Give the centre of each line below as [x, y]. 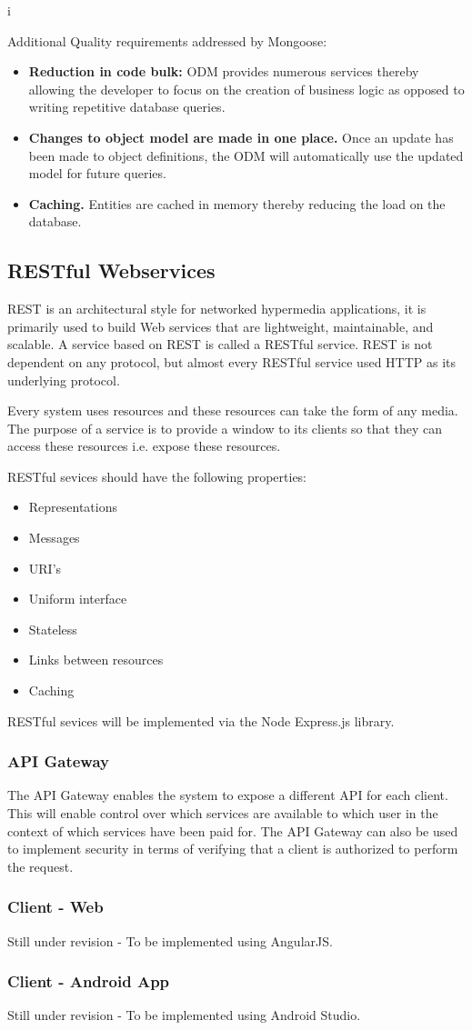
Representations [73, 507]
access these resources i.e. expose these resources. [144, 446]
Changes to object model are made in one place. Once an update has [241, 137]
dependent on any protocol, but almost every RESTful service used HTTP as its [232, 361]
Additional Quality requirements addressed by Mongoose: [167, 40]
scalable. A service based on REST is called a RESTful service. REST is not [220, 344]
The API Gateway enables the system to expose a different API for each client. [228, 795]
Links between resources [96, 660]
